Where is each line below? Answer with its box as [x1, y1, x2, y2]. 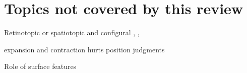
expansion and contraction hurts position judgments [4, 44, 165, 54]
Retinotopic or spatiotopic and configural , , [4, 27, 140, 38]
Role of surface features [4, 61, 77, 71]
